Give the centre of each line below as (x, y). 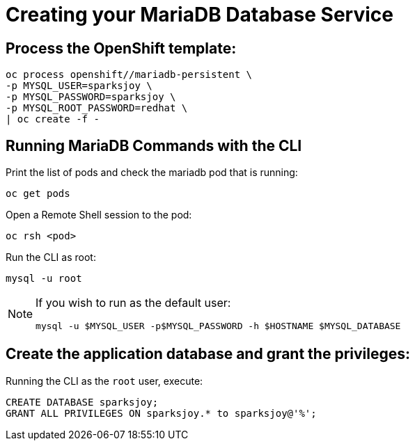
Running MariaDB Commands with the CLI (154, 145)
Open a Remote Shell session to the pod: (99, 215)
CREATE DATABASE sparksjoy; (82, 402)
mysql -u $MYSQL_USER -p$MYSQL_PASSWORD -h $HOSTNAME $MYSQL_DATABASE (218, 326)
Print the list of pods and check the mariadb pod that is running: (152, 173)
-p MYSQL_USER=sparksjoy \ (79, 86)
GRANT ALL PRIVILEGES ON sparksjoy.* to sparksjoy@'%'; (161, 413)
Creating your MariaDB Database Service (199, 15)
